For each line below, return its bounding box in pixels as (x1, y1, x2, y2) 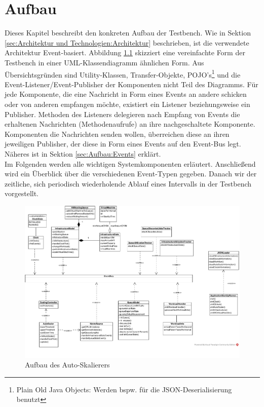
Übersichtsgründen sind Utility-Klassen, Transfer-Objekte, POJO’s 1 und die (5, 67, 241, 80)
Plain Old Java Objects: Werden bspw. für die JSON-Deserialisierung (16, 384, 232, 394)
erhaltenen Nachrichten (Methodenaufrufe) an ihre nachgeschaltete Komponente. (5, 119, 255, 129)
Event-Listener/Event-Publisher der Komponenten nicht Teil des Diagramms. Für (5, 79, 258, 89)
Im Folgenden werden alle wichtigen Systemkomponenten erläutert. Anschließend (5, 158, 256, 169)
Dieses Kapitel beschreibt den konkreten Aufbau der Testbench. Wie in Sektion (5, 27, 251, 38)
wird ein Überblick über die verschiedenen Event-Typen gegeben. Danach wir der (5, 168, 257, 179)
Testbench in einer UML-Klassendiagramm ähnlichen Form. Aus (5, 57, 204, 67)
